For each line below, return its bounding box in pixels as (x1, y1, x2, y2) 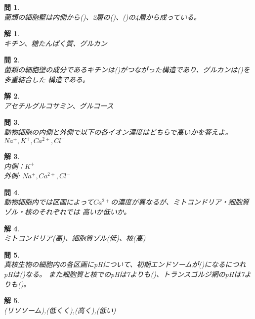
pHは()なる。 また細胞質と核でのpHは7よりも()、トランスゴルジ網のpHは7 (4, 268, 245, 279)
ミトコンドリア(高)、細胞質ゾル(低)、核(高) (4, 233, 146, 243)
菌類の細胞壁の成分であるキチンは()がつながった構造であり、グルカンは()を (4, 64, 250, 74)
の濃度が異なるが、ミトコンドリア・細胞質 (111, 197, 249, 207)
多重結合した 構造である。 (4, 74, 89, 84)
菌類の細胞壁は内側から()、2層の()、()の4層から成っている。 (4, 11, 201, 22)
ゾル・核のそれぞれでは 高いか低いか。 (4, 207, 131, 216)
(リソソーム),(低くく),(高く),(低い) (4, 305, 116, 315)
